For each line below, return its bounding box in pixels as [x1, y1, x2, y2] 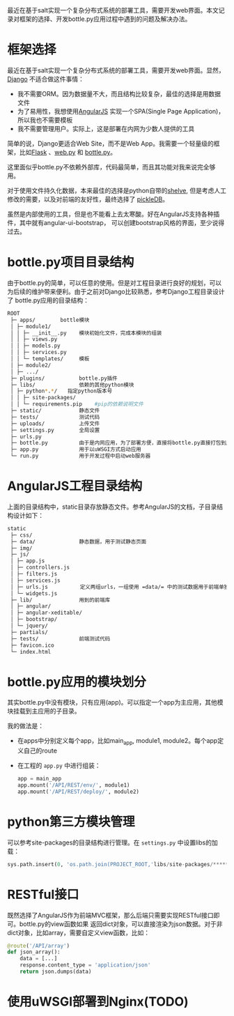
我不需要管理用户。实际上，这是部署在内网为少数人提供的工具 [17, 124, 195, 132]
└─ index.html [10, 648, 52, 655]
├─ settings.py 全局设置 [10, 426, 100, 433]
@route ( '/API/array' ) [7, 942, 70, 949]
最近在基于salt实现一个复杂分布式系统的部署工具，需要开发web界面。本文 [7, 6, 219, 14]
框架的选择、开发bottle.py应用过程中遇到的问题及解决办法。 [19, 15, 192, 23]
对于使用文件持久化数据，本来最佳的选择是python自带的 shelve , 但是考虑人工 [7, 186, 226, 194]
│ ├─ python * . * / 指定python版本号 [10, 387, 113, 395]
